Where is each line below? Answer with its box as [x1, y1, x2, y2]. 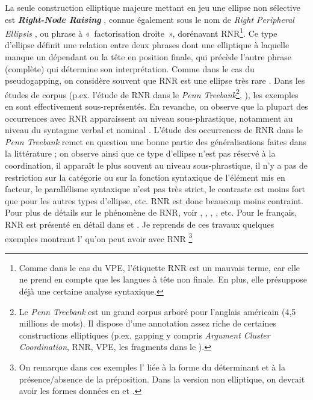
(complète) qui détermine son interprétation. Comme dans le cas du [5, 62, 255, 75]
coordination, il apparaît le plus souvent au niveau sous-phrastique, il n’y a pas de [5, 159, 308, 172]
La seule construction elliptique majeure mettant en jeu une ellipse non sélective [5, 1, 300, 13]
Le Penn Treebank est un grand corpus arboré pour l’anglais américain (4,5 [19, 305, 296, 317]
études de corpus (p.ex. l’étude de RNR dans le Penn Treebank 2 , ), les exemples [5, 86, 299, 101]
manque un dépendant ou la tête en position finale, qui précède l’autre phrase [5, 51, 291, 63]
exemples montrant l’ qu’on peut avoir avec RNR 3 [5, 230, 193, 245]
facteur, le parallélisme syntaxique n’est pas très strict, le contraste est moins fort [5, 183, 306, 195]
